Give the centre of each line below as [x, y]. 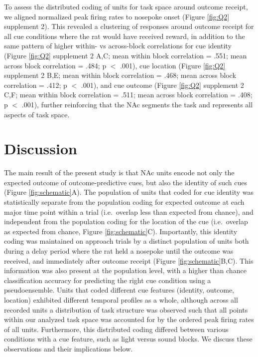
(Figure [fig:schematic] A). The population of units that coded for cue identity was [129, 192]
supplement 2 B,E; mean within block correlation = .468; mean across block [120, 75]
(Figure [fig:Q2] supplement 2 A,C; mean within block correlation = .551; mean [126, 55]
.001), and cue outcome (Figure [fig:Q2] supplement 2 [162, 85]
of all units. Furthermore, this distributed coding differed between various [116, 329]
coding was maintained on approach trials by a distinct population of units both [127, 241]
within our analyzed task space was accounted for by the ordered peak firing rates [129, 319]
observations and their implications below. [68, 348]
